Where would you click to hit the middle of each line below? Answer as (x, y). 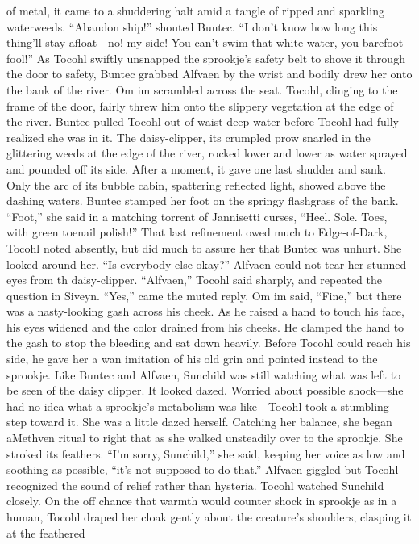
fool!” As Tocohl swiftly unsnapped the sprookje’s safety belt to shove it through (206, 58)
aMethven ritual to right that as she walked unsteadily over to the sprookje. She (205, 438)
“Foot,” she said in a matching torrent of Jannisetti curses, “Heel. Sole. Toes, (197, 216)
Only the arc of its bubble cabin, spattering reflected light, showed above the (196, 184)
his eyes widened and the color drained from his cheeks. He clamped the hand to (205, 326)
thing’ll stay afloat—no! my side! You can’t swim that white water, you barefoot (205, 42)
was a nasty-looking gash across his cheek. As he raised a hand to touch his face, (205, 311)
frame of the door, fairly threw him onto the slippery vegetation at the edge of (200, 105)
